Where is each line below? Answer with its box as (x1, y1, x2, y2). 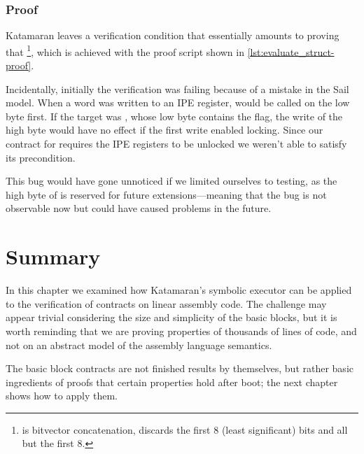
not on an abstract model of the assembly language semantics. (6, 337, 272, 352)
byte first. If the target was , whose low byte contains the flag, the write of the (6, 108, 343, 123)
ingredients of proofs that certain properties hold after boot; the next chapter (6, 374, 338, 389)
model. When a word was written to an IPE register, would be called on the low (6, 95, 350, 110)
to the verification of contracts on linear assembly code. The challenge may (6, 296, 327, 311)
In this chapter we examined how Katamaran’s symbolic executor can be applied (6, 283, 352, 297)
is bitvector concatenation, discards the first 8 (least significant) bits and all (22, 422, 348, 437)
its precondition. (6, 150, 76, 164)
